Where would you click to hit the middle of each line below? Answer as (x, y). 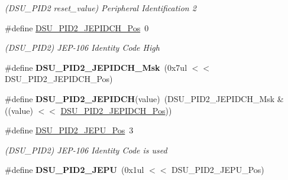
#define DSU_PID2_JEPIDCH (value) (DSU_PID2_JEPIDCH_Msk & (144, 98)
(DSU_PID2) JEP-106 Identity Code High (82, 48)
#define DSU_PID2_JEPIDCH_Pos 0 (77, 27)
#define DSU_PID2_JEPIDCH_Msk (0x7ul (96, 67)
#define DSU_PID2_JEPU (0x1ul (75, 170)
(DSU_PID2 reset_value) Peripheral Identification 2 (101, 8)
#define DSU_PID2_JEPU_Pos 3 (69, 130)
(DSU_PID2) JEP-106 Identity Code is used (86, 150)
